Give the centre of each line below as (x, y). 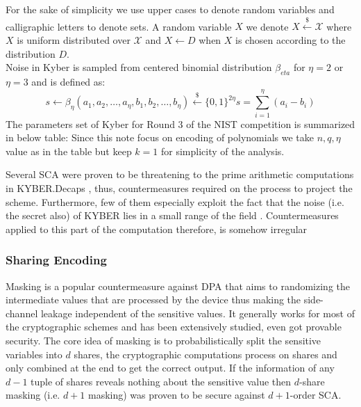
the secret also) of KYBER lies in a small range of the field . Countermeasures (172, 215)
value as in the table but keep (69, 151)
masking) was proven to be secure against (176, 395)
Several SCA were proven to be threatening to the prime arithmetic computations (180, 174)
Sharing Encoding (56, 260)
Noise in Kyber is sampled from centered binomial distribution (139, 67)
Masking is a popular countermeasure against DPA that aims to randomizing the (178, 286)
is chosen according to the (291, 39)
